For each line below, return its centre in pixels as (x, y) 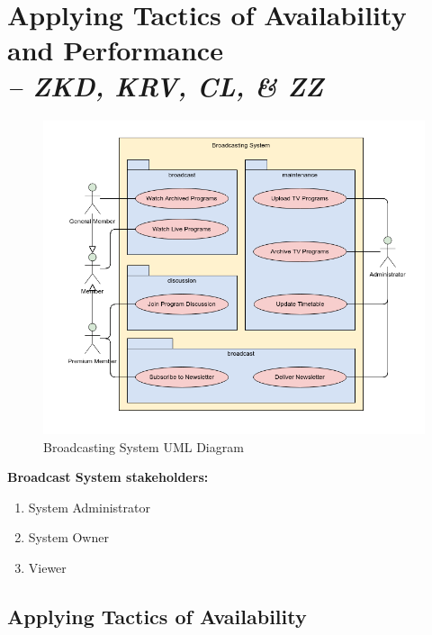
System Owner (68, 537)
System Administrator (89, 507)
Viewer (47, 567)
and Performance (115, 50)
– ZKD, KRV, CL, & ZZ (166, 86)
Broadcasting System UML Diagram (144, 446)
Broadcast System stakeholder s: (108, 477)
